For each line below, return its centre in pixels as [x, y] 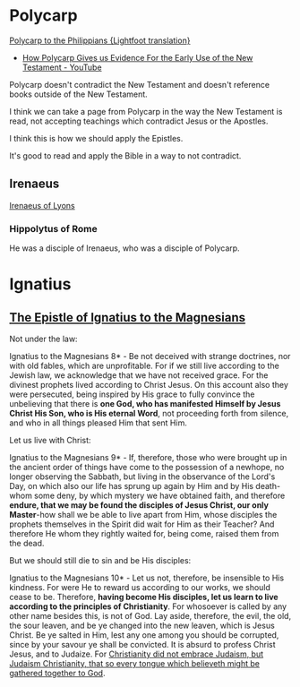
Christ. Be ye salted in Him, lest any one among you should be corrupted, [144, 635]
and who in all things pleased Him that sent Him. [99, 423]
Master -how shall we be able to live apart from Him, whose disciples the [143, 515]
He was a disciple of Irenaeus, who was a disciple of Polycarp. [124, 248]
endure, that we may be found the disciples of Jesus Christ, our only [139, 505]
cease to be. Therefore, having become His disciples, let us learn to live [144, 597]
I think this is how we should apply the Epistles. [96, 138]
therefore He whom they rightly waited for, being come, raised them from [144, 534]
